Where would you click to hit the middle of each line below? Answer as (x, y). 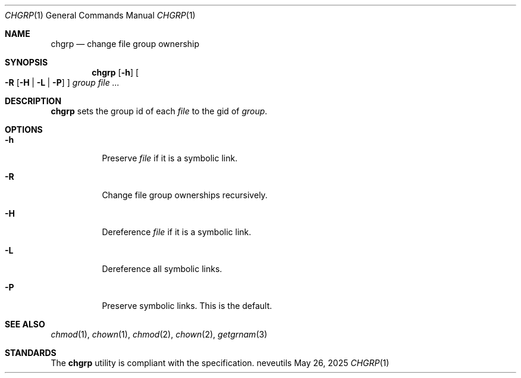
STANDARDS (31, 353)
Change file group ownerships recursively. (185, 195)
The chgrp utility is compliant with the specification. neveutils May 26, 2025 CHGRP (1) (220, 363)
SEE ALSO (25, 324)
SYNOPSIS (26, 62)
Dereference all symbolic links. (162, 269)
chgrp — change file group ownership (125, 44)
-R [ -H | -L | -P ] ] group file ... (62, 82)
